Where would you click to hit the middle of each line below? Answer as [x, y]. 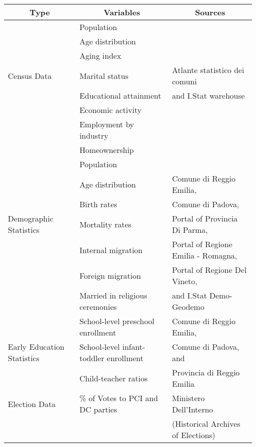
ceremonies [98, 307]
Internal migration [111, 250]
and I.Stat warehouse [208, 95]
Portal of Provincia [205, 218]
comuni [184, 81]
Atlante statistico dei [208, 70]
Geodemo [188, 307]
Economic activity [111, 110]
